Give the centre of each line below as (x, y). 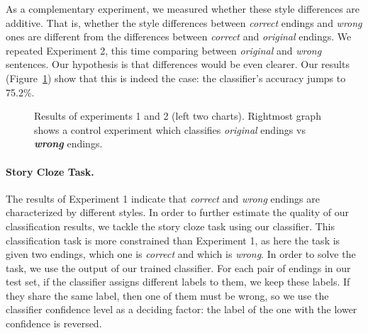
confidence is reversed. (54, 323)
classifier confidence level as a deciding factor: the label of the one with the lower (182, 309)
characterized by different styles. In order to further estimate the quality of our (177, 212)
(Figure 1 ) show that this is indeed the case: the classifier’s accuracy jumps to (176, 78)
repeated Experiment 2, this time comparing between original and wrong (164, 50)
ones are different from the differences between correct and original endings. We (179, 36)
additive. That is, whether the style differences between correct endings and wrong (184, 22)
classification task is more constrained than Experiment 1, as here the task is (173, 240)
